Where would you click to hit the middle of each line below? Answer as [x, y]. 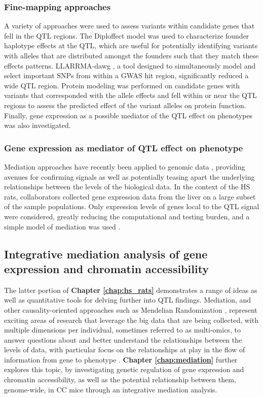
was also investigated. [37, 125]
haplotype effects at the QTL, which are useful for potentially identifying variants [131, 45]
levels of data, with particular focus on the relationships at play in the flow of [125, 350]
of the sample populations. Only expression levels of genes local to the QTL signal [132, 206]
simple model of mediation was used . [62, 226]
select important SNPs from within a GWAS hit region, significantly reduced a [126, 75]
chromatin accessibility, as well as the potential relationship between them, [120, 379]
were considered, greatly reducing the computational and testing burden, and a [127, 216]
